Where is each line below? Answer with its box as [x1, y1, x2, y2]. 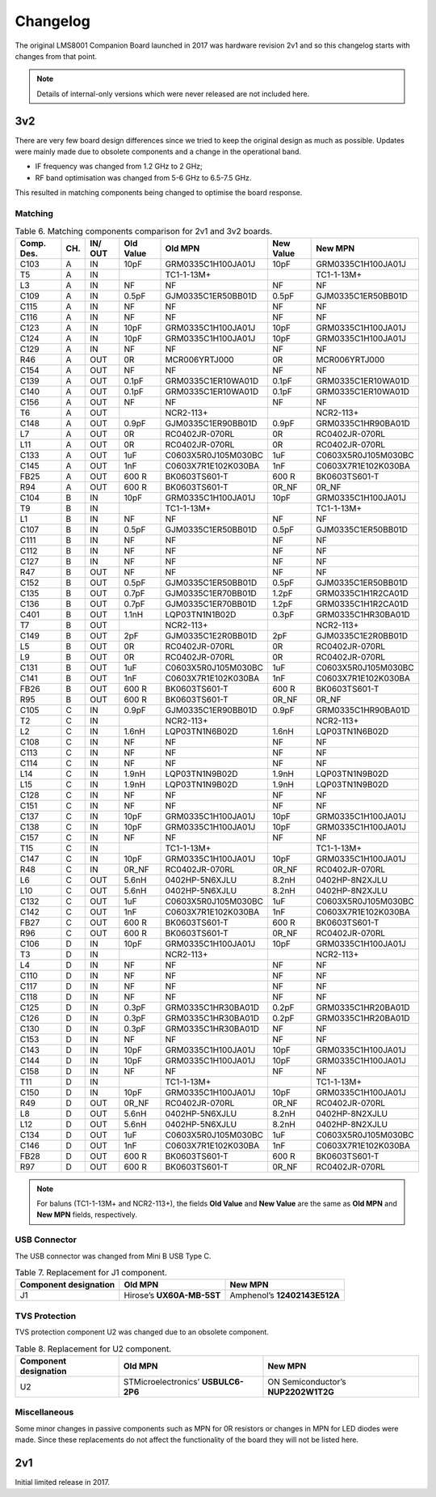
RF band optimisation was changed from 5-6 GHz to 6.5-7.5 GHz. [35, 172, 252, 182]
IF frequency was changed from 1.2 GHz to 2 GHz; [35, 162, 203, 172]
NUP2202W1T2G [267, 1386, 334, 1397]
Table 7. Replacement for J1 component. [15, 1267, 167, 1279]
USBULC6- [201, 1376, 244, 1387]
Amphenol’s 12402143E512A [229, 1290, 341, 1301]
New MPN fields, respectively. [36, 1210, 137, 1219]
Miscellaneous [15, 1406, 74, 1418]
